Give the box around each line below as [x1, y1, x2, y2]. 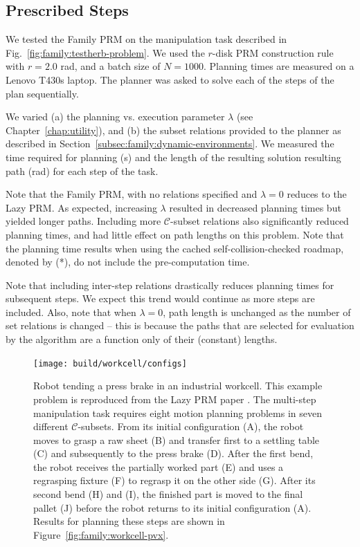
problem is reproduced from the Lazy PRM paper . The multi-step [33, 391, 316, 406]
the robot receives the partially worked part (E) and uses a [33, 459, 284, 474]
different [33, 419, 69, 434]
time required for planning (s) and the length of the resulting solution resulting [6, 149, 341, 164]
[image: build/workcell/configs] [33, 358, 187, 369]
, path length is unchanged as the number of [163, 304, 351, 319]
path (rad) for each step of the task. [6, 163, 159, 178]
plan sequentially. [6, 86, 79, 100]
